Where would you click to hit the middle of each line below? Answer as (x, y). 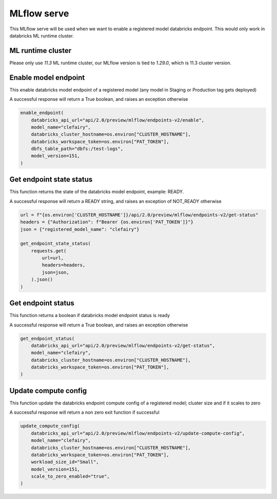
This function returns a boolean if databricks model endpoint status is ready (90, 316)
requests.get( (49, 251)
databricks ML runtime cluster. (42, 35)
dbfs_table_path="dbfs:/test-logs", (77, 149)
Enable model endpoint (47, 77)
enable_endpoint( (42, 113)
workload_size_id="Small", (65, 462)
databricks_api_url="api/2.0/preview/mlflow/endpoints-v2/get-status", (123, 345)
